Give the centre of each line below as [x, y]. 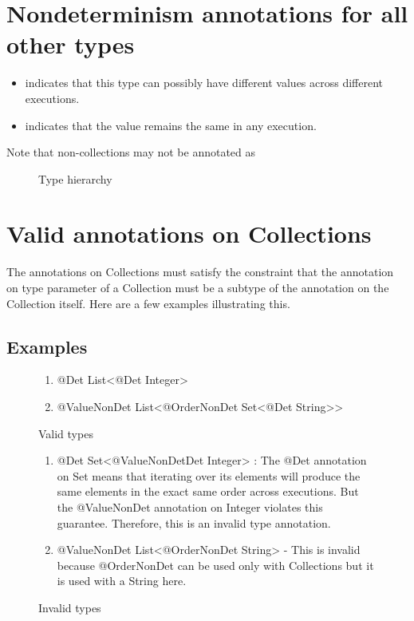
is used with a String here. [122, 581]
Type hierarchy [75, 178]
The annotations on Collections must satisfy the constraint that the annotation [200, 272]
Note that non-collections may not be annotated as [131, 152]
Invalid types [70, 607]
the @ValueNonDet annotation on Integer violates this [190, 506]
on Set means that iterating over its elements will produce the [209, 475]
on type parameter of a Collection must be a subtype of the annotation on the [198, 287]
